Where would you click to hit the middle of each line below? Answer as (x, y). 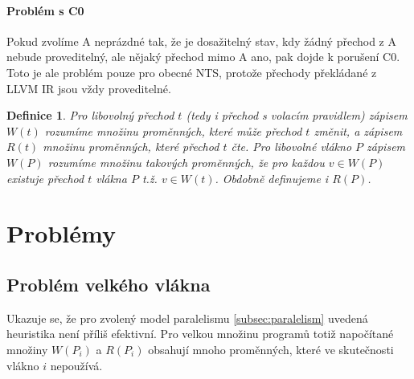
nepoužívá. (76, 365)
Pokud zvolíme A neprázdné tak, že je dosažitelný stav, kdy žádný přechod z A (201, 41)
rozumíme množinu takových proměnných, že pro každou (186, 162)
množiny (27, 349)
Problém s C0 (45, 10)
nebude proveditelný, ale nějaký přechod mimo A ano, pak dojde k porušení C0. (203, 57)
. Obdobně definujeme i (272, 178)
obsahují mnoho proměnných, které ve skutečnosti (271, 349)
